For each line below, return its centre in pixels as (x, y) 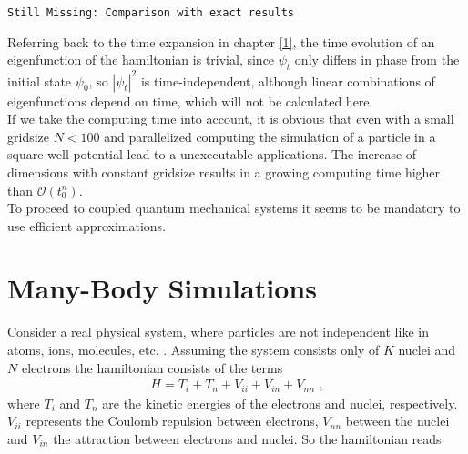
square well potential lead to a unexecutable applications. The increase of (212, 154)
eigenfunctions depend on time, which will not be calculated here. (190, 101)
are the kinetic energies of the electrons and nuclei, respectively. (280, 403)
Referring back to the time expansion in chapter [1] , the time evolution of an (221, 41)
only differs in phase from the (377, 60)
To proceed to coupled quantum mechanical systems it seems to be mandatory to (234, 208)
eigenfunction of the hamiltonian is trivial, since (141, 60)
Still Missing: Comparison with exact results (151, 13)
